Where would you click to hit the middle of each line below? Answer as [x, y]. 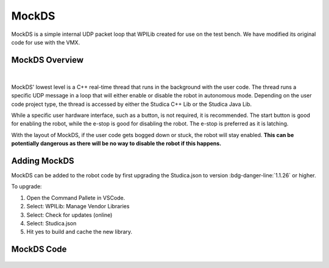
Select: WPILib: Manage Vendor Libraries [78, 206]
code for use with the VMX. [46, 42]
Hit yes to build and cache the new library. [80, 232]
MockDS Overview [48, 60]
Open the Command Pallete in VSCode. [76, 197]
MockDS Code [39, 249]
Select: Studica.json [51, 223]
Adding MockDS [43, 160]
